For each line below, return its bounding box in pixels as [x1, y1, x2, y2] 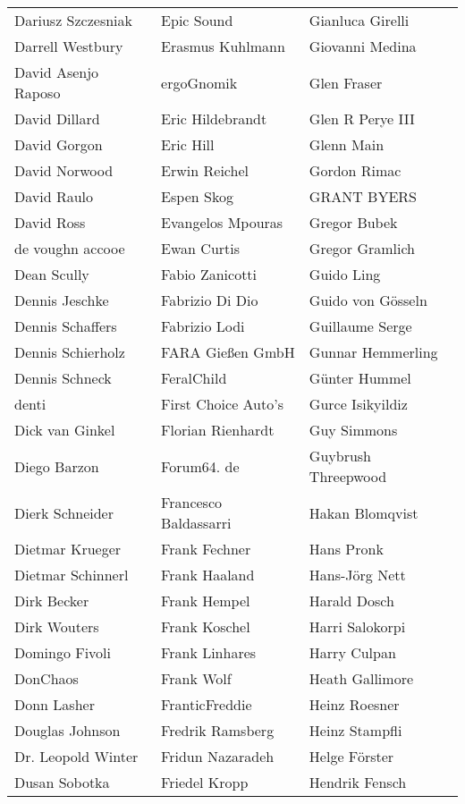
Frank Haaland [161, 564, 255, 585]
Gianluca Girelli [309, 10, 410, 30]
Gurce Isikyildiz [309, 394, 408, 414]
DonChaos [14, 668, 79, 689]
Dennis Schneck [14, 368, 112, 388]
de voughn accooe [14, 238, 125, 258]
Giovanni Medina [309, 36, 417, 56]
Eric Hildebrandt [161, 108, 267, 129]
